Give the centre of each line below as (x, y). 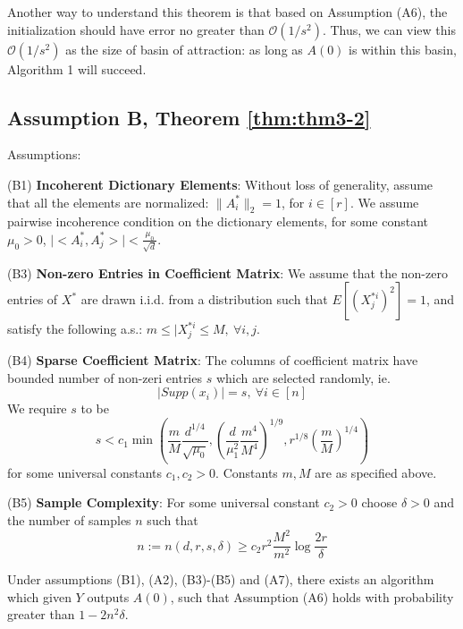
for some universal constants (85, 472)
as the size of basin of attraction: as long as (184, 49)
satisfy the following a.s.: (75, 329)
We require (37, 408)
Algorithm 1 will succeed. (77, 68)
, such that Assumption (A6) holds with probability (312, 596)
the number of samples (69, 520)
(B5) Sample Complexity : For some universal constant (164, 502)
